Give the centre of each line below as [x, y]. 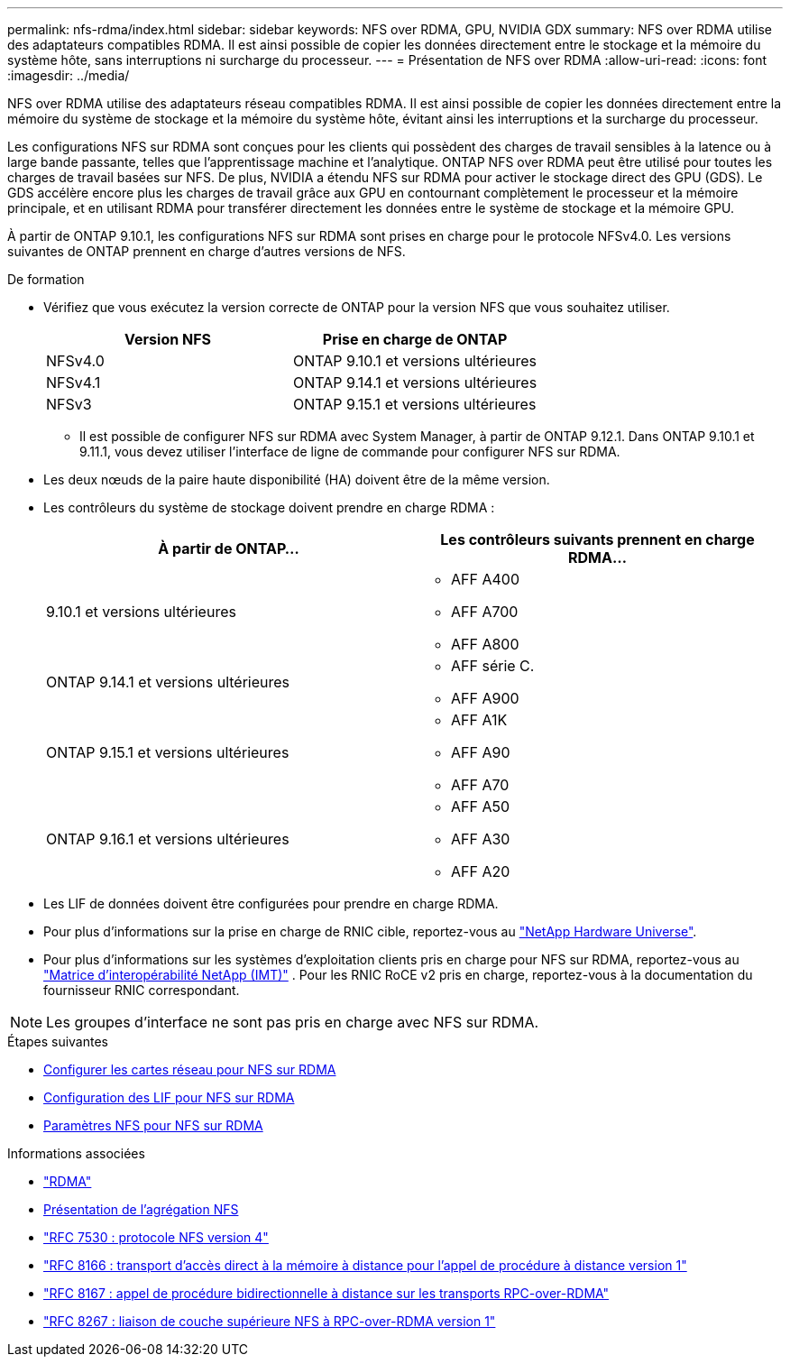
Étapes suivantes [58, 1041]
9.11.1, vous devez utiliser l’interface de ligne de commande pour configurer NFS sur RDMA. [350, 452]
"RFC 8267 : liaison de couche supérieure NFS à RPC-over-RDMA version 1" [270, 1321]
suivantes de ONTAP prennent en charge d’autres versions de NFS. [207, 251]
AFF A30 [481, 839]
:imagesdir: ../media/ [69, 75]
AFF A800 [485, 644]
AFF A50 [481, 806]
